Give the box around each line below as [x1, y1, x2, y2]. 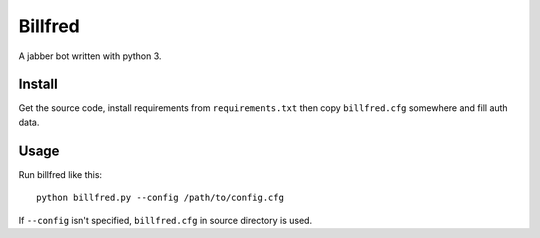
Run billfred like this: [18, 168, 103, 180]
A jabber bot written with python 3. [18, 50, 162, 62]
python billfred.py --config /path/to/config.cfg [36, 192, 285, 204]
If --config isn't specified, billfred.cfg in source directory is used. [18, 214, 313, 226]
